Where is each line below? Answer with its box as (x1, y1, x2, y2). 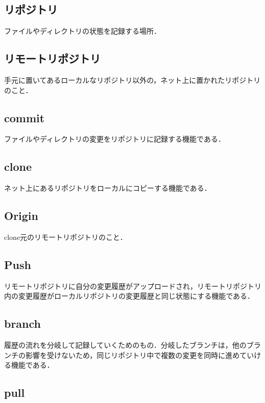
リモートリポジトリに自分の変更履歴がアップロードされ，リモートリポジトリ (4, 280, 261, 291)
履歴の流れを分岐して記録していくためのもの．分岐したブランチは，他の (4, 340, 247, 350)
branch (4, 316, 41, 331)
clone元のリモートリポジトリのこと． (4, 231, 127, 242)
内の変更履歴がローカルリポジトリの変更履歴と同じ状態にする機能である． (4, 290, 254, 301)
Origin (4, 208, 38, 223)
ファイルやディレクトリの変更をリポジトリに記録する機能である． (4, 133, 225, 144)
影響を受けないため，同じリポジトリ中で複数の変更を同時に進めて (25, 349, 247, 360)
